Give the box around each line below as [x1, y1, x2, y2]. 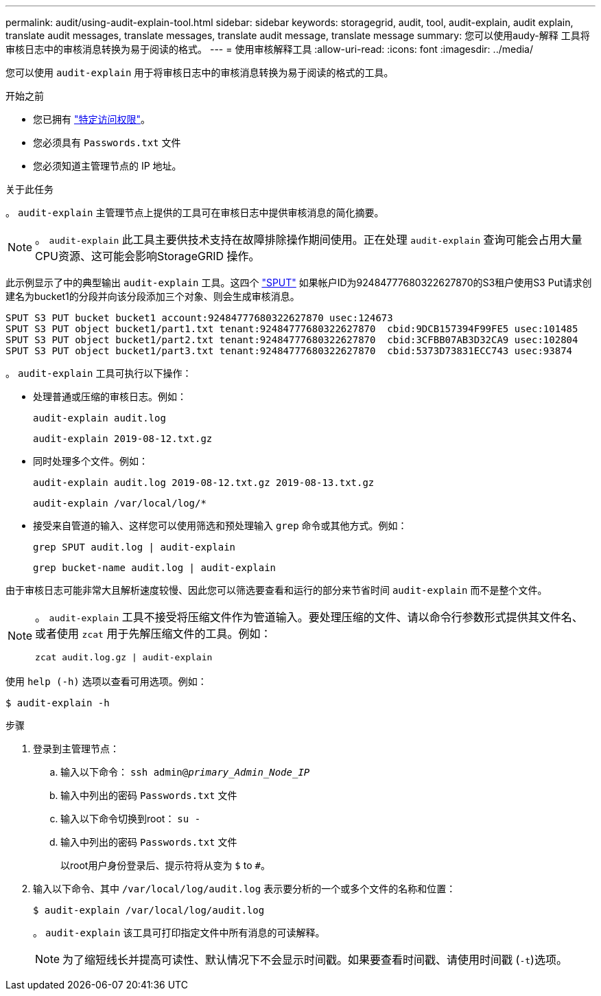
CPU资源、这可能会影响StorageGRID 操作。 [35, 249, 260, 263]
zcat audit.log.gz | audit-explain [35, 652, 213, 662]
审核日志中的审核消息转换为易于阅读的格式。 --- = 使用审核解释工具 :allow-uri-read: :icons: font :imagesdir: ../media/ [5, 43, 534, 55]
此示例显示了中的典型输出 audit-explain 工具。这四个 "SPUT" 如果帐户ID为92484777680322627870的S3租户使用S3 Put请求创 [5, 277, 592, 288]
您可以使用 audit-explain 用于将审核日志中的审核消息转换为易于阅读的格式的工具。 [5, 67, 394, 78]
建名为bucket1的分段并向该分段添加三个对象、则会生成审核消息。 [5, 290, 300, 302]
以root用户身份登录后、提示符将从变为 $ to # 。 [60, 859, 270, 871]
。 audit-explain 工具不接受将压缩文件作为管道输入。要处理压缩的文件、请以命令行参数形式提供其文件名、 [35, 610, 583, 624]
